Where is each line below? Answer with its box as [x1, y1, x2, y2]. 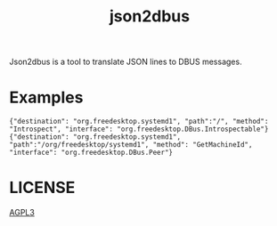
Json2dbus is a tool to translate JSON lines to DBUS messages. [9, 56, 242, 68]
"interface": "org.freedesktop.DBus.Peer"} [9, 149, 174, 157]
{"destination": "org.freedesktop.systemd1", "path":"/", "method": [9, 117, 269, 126]
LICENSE [9, 178, 76, 198]
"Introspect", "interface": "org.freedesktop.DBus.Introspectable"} [9, 125, 269, 134]
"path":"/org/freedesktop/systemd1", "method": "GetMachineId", [9, 141, 253, 149]
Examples [9, 87, 84, 108]
